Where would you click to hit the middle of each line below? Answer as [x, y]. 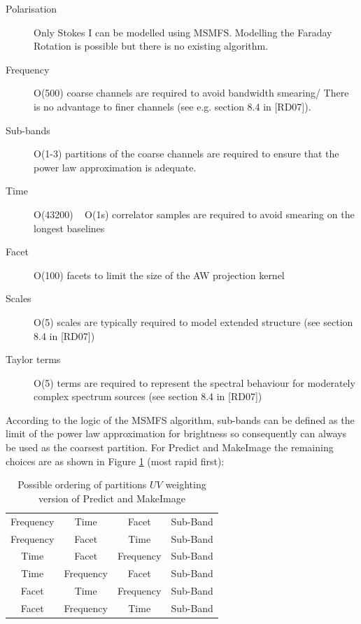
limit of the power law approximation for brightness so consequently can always [176, 433]
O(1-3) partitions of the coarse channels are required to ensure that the [186, 154]
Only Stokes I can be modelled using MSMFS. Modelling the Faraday [183, 32]
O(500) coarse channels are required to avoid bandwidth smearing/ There [191, 93]
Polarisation [31, 8]
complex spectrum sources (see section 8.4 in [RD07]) [148, 396]
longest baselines [69, 228]
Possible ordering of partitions [82, 484]
